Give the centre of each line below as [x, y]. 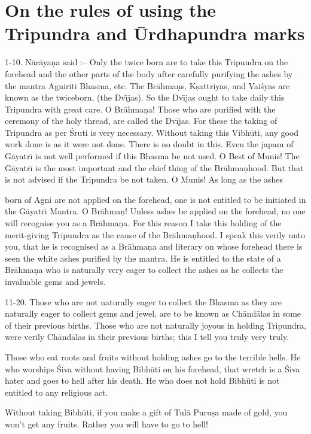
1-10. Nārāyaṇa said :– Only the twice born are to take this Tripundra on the [147, 62]
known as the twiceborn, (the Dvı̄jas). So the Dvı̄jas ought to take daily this [145, 97]
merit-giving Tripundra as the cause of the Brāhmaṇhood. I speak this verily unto [155, 234]
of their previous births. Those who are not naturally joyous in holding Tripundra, [155, 325]
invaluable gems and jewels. [55, 281]
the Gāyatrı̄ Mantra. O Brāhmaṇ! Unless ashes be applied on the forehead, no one [155, 211]
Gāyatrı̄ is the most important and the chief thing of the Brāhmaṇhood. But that [154, 167]
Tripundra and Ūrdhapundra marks [155, 33]
